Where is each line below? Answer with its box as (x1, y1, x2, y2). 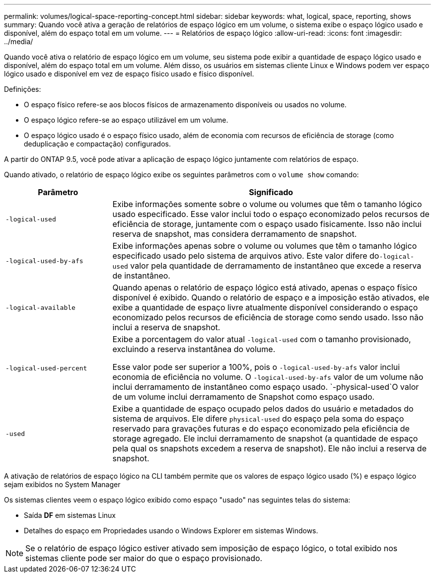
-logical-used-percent (5, 364, 87, 372)
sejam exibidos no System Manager (4, 480, 121, 489)
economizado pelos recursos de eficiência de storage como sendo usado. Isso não (112, 312, 424, 322)
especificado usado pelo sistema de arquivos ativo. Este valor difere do (112, 251, 379, 261)
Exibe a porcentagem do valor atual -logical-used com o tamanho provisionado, (112, 334, 411, 344)
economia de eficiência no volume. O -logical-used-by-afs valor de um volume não (112, 372, 424, 382)
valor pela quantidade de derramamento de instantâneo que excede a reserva (130, 261, 422, 271)
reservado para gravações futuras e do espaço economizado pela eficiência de (112, 424, 410, 433)
